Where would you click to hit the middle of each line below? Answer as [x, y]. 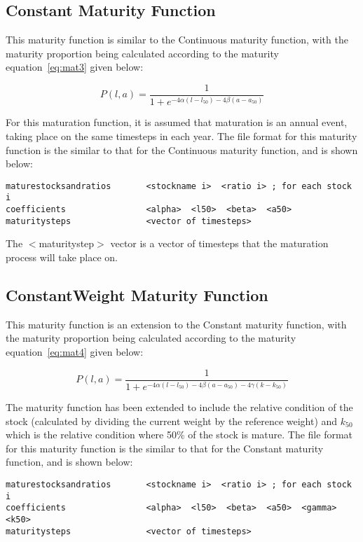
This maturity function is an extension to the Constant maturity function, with [176, 324]
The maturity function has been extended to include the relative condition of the [179, 407]
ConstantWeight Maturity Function [137, 295]
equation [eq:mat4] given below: [75, 352]
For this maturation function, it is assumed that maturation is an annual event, [177, 122]
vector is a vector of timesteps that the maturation [219, 243]
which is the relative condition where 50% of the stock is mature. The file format [179, 435]
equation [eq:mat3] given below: [75, 67]
